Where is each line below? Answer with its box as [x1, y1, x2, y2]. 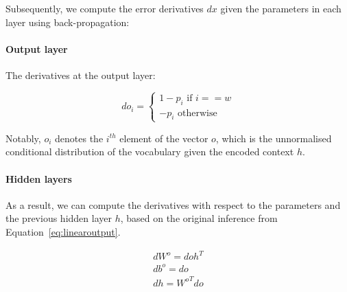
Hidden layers [5, 171, 72, 186]
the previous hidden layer [5, 211, 112, 225]
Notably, [5, 131, 41, 145]
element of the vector [119, 131, 208, 145]
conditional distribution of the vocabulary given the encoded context [5, 144, 294, 159]
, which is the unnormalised [215, 131, 332, 145]
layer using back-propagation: [5, 14, 130, 29]
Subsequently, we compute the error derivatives [5, 1, 204, 15]
